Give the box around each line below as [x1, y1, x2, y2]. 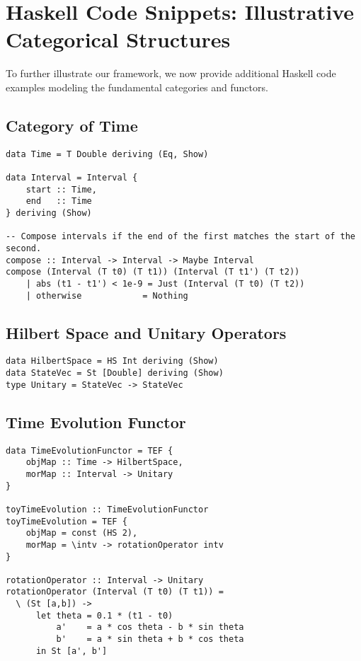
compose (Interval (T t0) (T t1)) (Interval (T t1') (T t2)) [6, 267, 300, 277]
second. [6, 243, 42, 253]
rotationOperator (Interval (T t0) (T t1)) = [6, 587, 224, 597]
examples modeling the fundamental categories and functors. [6, 79, 268, 94]
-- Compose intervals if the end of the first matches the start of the [6, 231, 355, 242]
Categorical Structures [6, 25, 231, 54]
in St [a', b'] [35, 645, 108, 656]
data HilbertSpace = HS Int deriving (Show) [6, 356, 219, 367]
